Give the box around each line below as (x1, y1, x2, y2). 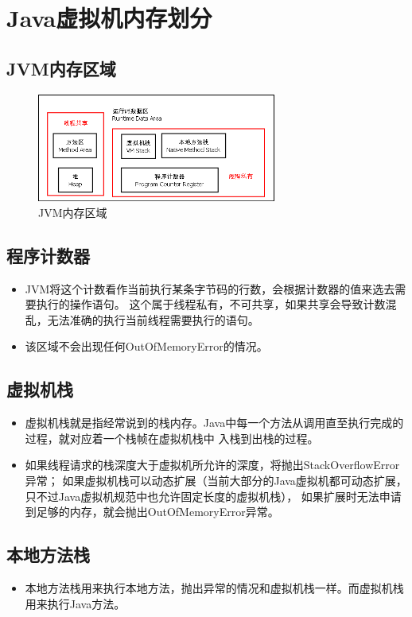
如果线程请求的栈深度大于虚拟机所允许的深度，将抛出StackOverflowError (25, 456, 400, 473)
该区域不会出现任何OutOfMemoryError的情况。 (25, 338, 268, 355)
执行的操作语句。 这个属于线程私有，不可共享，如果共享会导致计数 (36, 296, 386, 312)
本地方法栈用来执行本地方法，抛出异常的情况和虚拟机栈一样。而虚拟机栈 (25, 580, 404, 596)
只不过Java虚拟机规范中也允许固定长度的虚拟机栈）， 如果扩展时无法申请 (25, 487, 402, 504)
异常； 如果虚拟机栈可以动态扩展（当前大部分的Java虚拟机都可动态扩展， (25, 472, 407, 489)
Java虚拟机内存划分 (6, 2, 212, 34)
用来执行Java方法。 (25, 595, 126, 611)
